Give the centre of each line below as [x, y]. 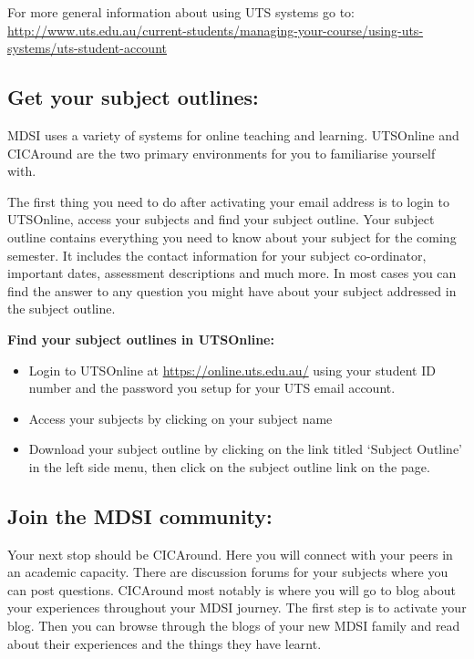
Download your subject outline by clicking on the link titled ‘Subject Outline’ [246, 449]
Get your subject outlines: [133, 97]
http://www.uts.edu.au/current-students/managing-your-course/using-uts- [216, 30]
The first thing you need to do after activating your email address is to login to [229, 201]
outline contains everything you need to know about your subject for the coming [232, 237]
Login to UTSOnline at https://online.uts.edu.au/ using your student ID [232, 370]
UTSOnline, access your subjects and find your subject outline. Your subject [221, 219]
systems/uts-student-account [87, 48]
